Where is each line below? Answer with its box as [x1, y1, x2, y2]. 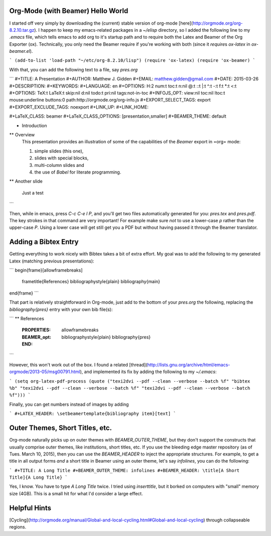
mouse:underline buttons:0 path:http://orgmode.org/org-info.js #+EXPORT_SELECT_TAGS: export [9, 97, 211, 103]
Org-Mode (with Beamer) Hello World [9, 7, 128, 15]
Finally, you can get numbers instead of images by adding [9, 401, 129, 407]
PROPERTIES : [22, 327, 51, 333]
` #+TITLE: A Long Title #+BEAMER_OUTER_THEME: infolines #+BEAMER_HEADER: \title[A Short [9, 468, 240, 473]
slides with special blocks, [34, 155, 89, 161]
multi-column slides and [34, 162, 85, 168]
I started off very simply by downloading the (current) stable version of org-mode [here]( [9, 20, 193, 26]
